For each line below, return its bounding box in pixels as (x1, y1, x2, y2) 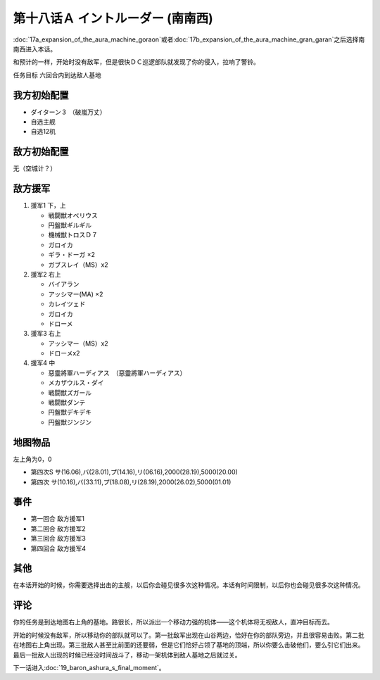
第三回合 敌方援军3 (30, 534, 86, 543)
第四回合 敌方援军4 (30, 544, 86, 553)
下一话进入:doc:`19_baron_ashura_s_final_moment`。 (13, 663, 165, 672)
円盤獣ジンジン (48, 417, 91, 426)
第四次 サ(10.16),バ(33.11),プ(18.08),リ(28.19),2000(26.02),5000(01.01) (30, 477, 232, 486)
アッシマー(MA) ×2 (48, 289, 103, 298)
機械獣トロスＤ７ (48, 231, 98, 239)
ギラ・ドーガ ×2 (48, 251, 95, 259)
